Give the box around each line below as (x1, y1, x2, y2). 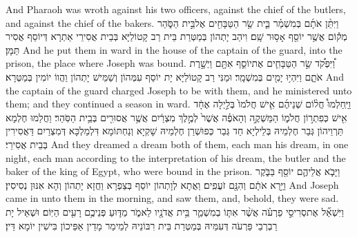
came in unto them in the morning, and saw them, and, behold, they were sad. (6, 191, 339, 205)
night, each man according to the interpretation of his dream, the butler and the (6, 150, 346, 165)
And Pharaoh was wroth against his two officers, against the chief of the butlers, (6, 2, 346, 16)
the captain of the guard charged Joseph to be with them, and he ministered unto (6, 83, 352, 97)
